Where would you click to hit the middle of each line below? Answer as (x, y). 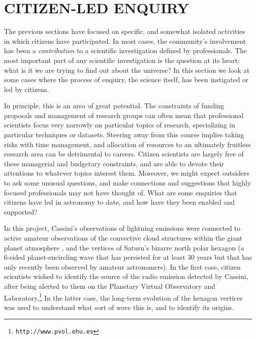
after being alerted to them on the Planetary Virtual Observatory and (110, 286)
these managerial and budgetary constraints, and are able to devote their (114, 163)
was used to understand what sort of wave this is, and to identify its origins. (119, 307)
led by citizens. (27, 89)
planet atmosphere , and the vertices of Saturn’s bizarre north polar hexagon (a (124, 247)
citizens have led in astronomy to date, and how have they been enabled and (119, 202)
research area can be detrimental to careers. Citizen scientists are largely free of (124, 154)
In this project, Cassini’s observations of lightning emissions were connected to (122, 228)
